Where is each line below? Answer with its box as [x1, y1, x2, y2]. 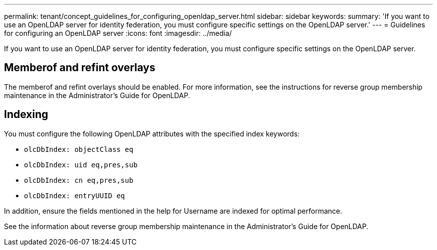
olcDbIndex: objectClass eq [24, 145, 134, 153]
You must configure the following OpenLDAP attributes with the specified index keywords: [4, 129, 300, 138]
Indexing [4, 108, 48, 121]
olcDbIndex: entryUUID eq [24, 191, 125, 200]
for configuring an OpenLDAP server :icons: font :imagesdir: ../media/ [4, 29, 232, 37]
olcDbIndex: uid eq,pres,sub [24, 160, 138, 169]
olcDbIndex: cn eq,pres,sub [24, 176, 134, 184]
